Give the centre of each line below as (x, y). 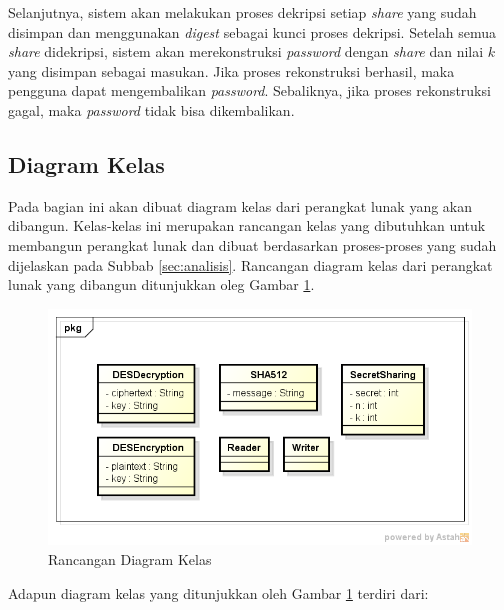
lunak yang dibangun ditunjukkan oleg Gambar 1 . (161, 284)
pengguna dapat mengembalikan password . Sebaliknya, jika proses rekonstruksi (249, 90)
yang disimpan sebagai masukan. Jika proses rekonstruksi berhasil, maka (231, 70)
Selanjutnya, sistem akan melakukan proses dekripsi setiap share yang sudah (242, 12)
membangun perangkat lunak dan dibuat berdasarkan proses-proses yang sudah (252, 244)
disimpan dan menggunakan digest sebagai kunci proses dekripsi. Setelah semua (252, 31)
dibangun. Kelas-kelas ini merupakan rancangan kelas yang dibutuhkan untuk (247, 225)
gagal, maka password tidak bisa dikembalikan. (151, 109)
